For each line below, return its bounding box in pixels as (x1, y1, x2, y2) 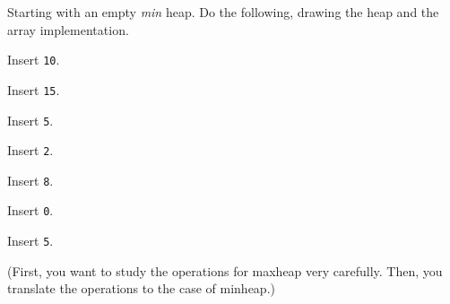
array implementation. (7, 20, 129, 39)
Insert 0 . (7, 201, 54, 220)
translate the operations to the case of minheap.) (7, 279, 275, 298)
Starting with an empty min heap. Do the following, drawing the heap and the (7, 3, 439, 21)
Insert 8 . (7, 170, 54, 189)
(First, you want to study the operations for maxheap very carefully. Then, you (7, 261, 443, 280)
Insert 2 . (7, 141, 54, 160)
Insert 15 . (7, 80, 60, 99)
